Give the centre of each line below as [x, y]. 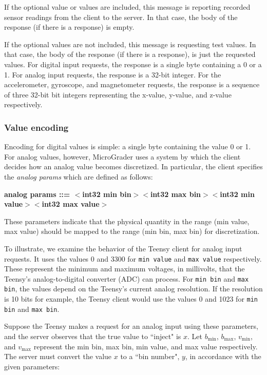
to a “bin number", [150, 356]
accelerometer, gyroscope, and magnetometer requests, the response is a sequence [132, 84]
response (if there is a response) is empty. [69, 27]
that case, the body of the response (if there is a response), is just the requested [130, 54]
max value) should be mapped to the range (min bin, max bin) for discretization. [132, 231]
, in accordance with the [223, 356]
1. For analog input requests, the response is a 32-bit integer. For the [113, 74]
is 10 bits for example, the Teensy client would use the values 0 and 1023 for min [131, 299]
